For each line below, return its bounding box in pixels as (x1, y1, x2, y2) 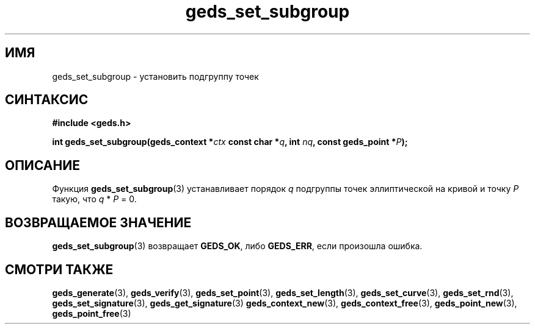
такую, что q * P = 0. (52, 194, 137, 205)
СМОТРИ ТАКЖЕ (5, 261, 114, 277)
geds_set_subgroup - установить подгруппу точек (52, 71, 259, 82)
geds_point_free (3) (52, 308, 131, 319)
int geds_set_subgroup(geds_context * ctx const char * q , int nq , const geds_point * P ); (52, 136, 408, 147)
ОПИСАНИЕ (5, 157, 80, 173)
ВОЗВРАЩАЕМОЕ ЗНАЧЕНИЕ (5, 214, 192, 230)
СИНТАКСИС (5, 92, 89, 108)
